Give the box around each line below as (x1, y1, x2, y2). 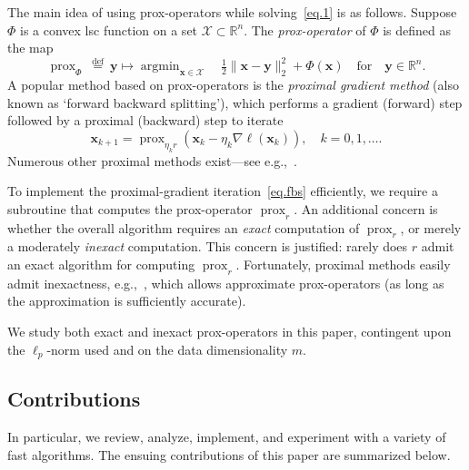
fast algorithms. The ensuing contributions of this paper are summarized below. (7, 445, 451, 464)
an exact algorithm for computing (7, 254, 195, 273)
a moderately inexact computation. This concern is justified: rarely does (7, 237, 408, 256)
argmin (140, 60, 180, 73)
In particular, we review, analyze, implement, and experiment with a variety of (7, 427, 446, 446)
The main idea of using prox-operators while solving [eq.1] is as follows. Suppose (7, 3, 457, 21)
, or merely (400, 218, 462, 237)
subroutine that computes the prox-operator (7, 199, 253, 218)
